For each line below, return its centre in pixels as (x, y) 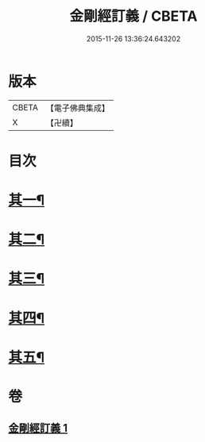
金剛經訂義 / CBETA (133, 16)
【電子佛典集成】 (77, 108)
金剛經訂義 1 (38, 428)
